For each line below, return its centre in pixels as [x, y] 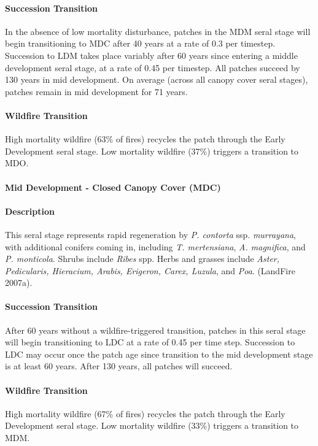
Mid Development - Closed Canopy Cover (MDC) [113, 187]
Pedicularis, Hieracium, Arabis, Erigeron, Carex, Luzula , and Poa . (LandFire [150, 270]
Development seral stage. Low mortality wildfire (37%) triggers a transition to [152, 151]
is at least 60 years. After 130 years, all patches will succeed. [119, 366]
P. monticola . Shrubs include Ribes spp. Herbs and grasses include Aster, [142, 259]
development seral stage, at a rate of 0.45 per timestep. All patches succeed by [153, 67]
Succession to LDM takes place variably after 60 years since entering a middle [151, 55]
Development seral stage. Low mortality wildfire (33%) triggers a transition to [152, 425]
